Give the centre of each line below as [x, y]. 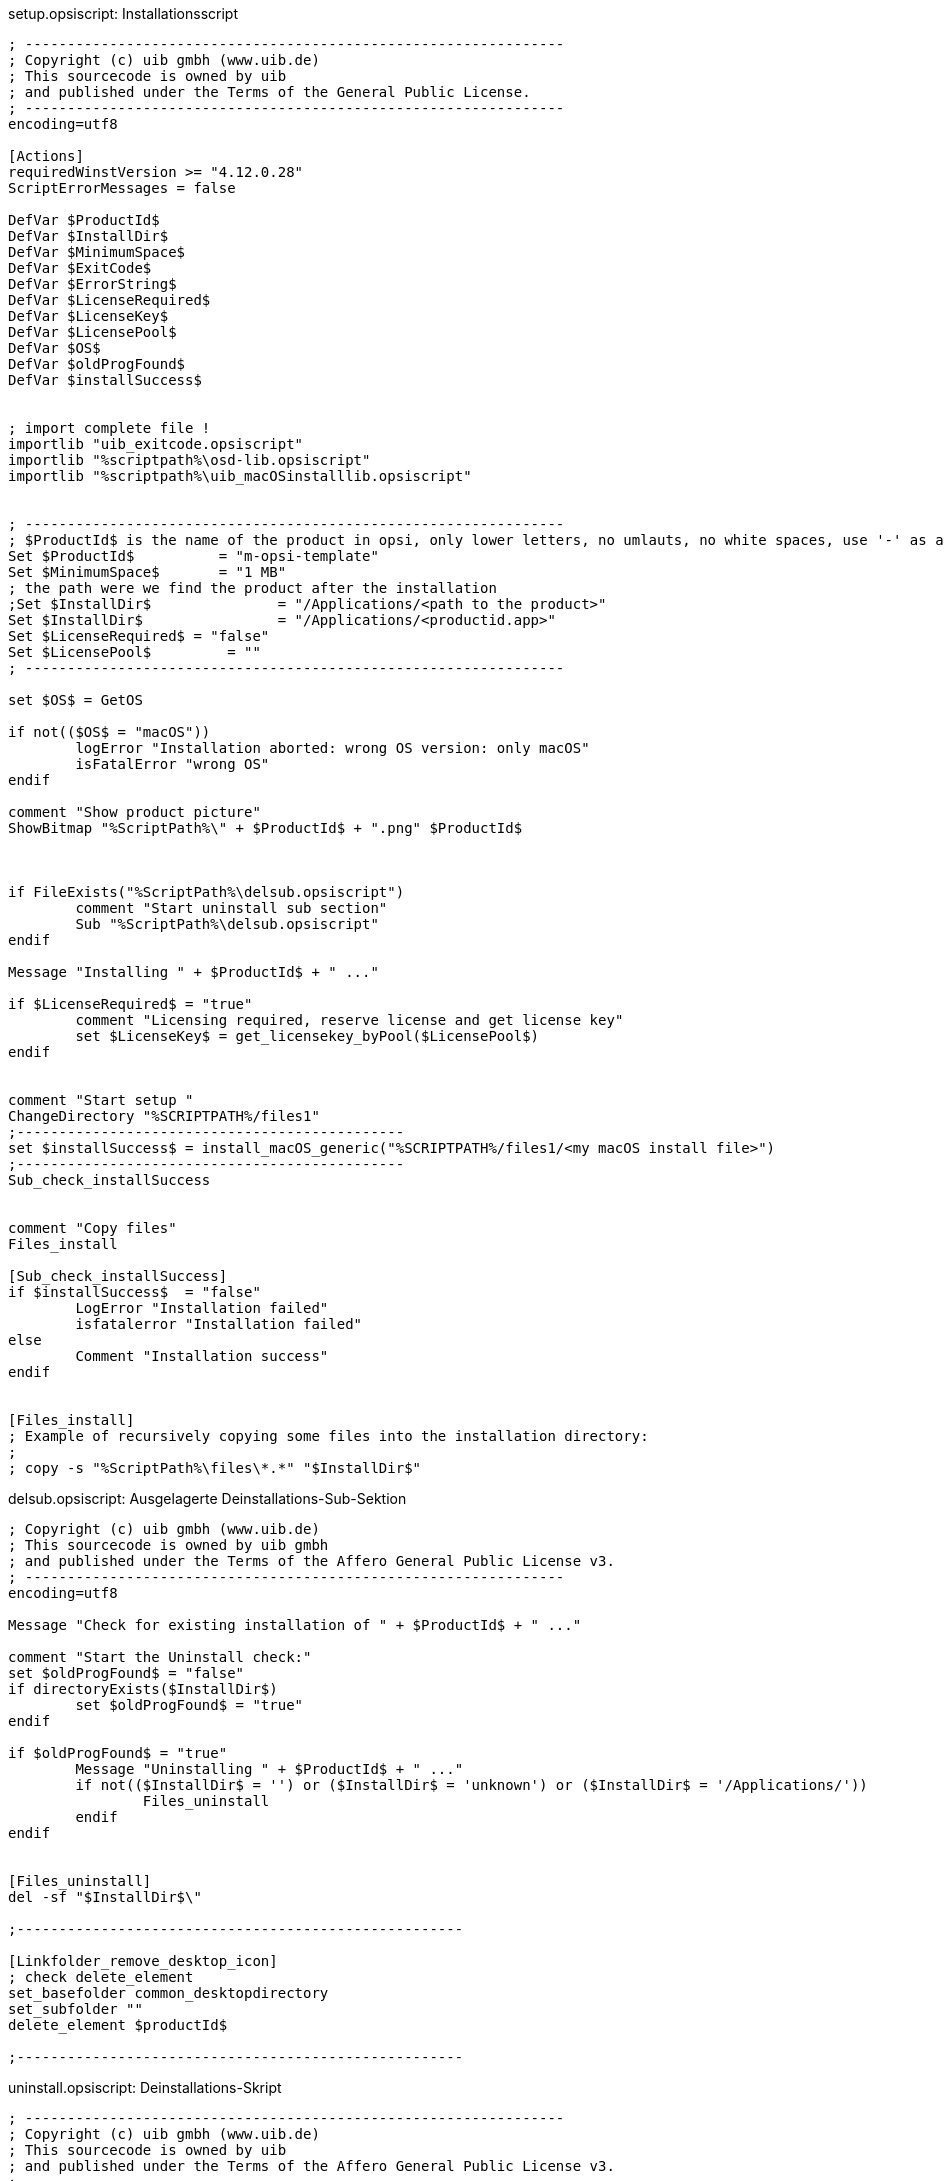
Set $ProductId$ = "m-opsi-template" [193, 556]
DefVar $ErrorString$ [92, 284]
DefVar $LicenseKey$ [88, 316]
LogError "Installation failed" [202, 1308]
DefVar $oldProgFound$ [97, 364]
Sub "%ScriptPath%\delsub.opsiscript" [227, 924]
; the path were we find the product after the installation [252, 588]
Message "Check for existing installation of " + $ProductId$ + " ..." [295, 1625]
